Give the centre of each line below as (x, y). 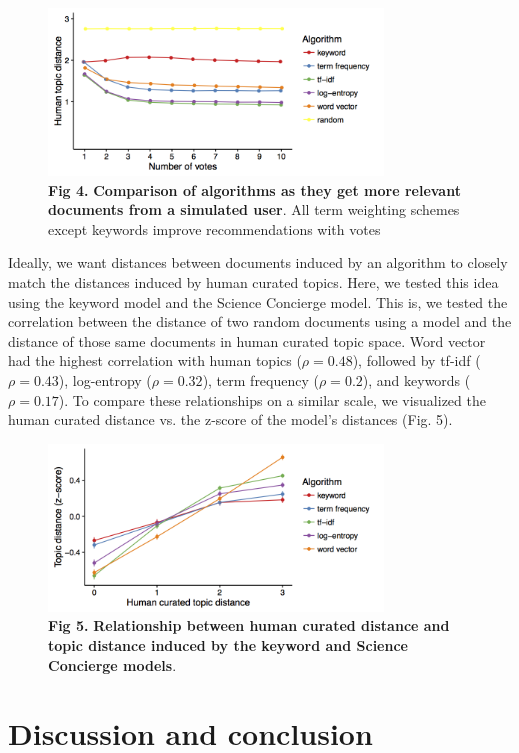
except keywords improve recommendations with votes (214, 228)
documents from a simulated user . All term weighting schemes (254, 209)
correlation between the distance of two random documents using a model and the (260, 321)
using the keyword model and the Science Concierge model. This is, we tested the (258, 301)
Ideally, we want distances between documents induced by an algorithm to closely (258, 262)
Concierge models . (112, 664)
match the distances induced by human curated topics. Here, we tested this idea (253, 281)
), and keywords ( (416, 379)
